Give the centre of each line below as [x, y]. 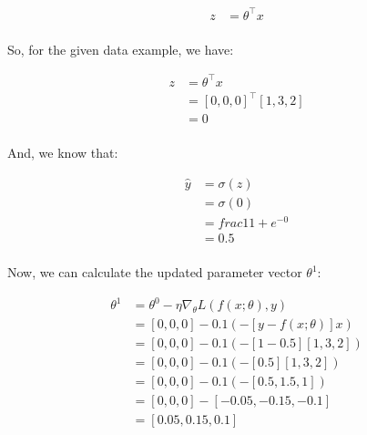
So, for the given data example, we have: [121, 49]
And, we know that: [63, 153]
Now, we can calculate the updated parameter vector [155, 272]
